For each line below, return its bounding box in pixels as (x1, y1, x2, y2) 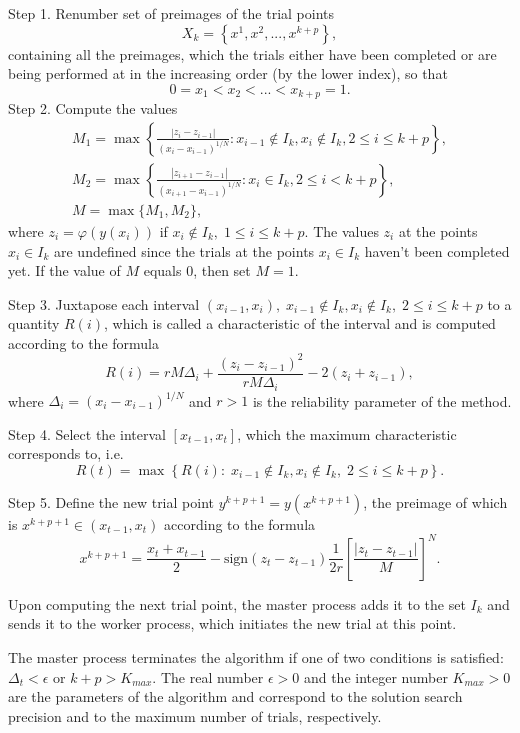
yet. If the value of (8, 260, 121, 281)
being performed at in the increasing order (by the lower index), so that (8, 63, 448, 84)
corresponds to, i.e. (8, 443, 124, 464)
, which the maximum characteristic (237, 423, 457, 444)
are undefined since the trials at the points (54, 240, 315, 261)
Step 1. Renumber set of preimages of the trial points (8, 3, 335, 23)
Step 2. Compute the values (8, 98, 178, 119)
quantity (8, 313, 60, 334)
